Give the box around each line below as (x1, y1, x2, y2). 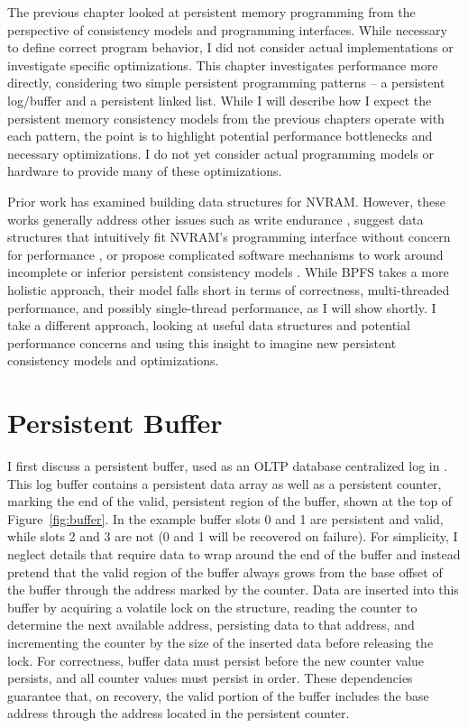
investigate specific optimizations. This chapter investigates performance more (7, 55, 438, 74)
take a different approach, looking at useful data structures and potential (7, 316, 410, 335)
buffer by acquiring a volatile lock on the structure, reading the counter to (7, 597, 418, 616)
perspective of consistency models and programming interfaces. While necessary (7, 20, 447, 39)
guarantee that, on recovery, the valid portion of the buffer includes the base (7, 686, 429, 705)
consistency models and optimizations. (7, 351, 219, 370)
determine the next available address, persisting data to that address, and (7, 615, 415, 634)
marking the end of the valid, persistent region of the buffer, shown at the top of (7, 492, 453, 511)
